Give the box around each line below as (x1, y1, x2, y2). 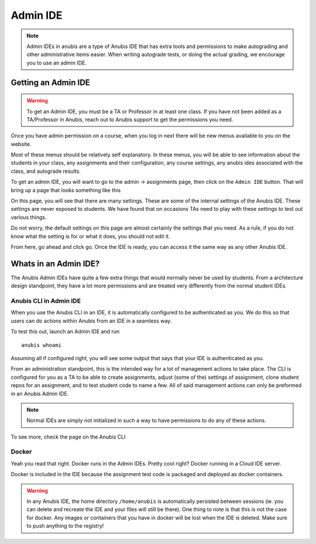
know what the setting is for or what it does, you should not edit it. (11, 232, 170, 240)
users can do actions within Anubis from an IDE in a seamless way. (11, 317, 172, 324)
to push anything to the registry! (26, 522, 104, 529)
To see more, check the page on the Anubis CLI (11, 433, 126, 440)
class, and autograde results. (11, 167, 81, 175)
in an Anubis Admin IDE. (11, 390, 69, 397)
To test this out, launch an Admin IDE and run (11, 328, 120, 335)
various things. (11, 214, 47, 221)
